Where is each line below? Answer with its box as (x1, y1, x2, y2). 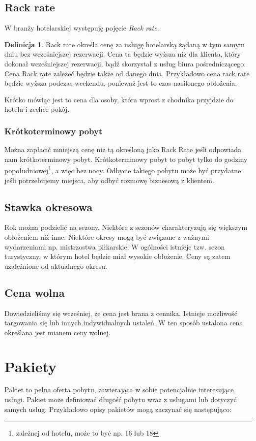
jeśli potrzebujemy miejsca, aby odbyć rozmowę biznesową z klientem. (4, 175, 214, 185)
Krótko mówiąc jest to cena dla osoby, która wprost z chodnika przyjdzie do (4, 94, 233, 104)
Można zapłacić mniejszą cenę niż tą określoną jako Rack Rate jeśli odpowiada (4, 144, 242, 155)
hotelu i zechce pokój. (4, 104, 70, 114)
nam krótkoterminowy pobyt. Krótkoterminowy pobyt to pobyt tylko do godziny (4, 154, 248, 164)
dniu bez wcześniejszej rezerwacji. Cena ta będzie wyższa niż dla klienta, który (4, 49, 241, 59)
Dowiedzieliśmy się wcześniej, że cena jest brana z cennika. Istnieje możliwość (4, 308, 237, 318)
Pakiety (4, 356, 57, 376)
